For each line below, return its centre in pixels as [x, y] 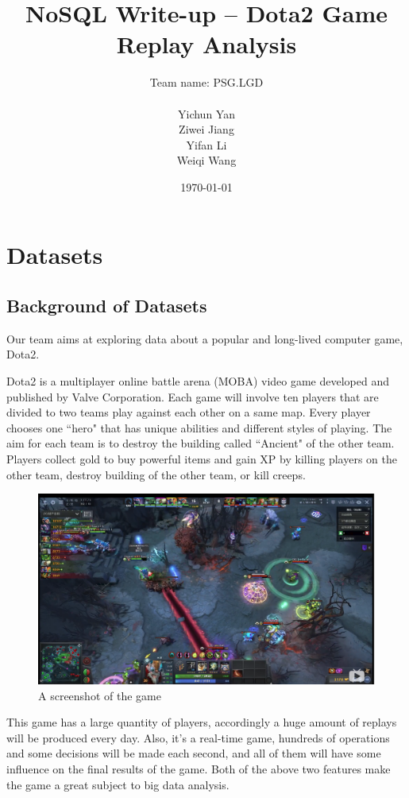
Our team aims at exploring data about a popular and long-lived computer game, [205, 338]
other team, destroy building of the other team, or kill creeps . [156, 474]
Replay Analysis [206, 44]
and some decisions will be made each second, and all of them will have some [194, 753]
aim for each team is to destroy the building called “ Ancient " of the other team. [201, 443]
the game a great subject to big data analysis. [118, 784]
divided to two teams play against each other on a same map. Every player [189, 412]
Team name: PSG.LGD [206, 82]
